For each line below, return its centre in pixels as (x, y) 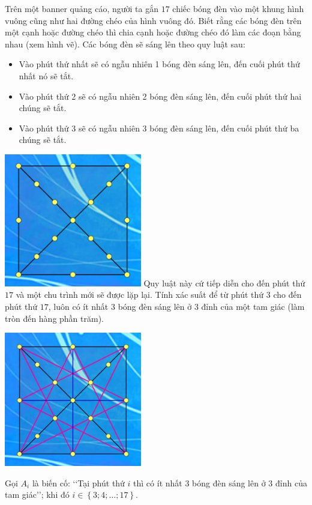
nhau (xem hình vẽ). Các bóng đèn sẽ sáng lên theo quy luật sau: (125, 44)
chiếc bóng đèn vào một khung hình (238, 8)
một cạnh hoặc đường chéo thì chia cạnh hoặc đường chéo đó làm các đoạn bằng (153, 32)
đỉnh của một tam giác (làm (253, 306)
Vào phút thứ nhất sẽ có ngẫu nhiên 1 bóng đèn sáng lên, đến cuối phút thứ (159, 64)
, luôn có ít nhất (78, 306)
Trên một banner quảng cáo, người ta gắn (82, 8)
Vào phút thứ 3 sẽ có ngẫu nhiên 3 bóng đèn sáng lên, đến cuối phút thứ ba (159, 128)
